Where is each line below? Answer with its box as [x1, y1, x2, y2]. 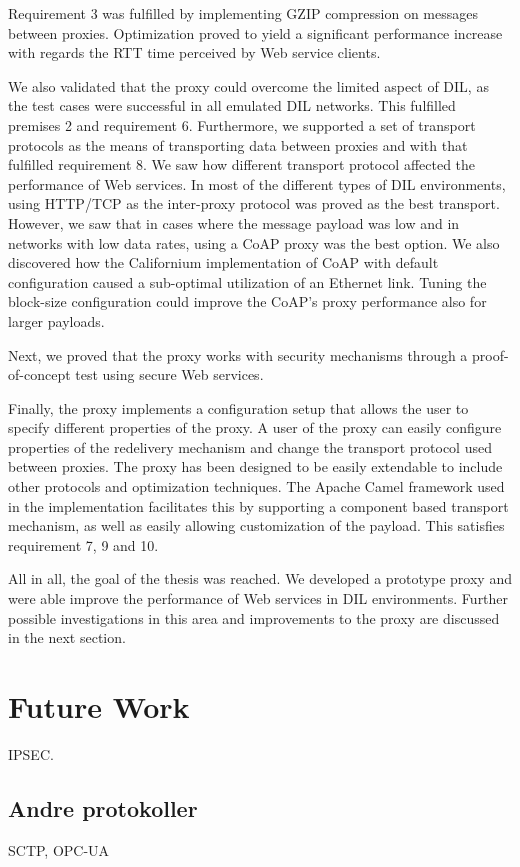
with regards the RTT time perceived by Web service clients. [8, 42, 381, 63]
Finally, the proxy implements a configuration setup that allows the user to [8, 397, 469, 418]
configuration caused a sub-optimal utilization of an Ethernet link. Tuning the [8, 271, 487, 292]
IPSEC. [8, 743, 54, 764]
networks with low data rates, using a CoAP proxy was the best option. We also [8, 232, 500, 253]
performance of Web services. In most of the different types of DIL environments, [8, 173, 506, 194]
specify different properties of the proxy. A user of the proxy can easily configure [8, 417, 502, 438]
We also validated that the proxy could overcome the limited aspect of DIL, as [8, 75, 489, 96]
